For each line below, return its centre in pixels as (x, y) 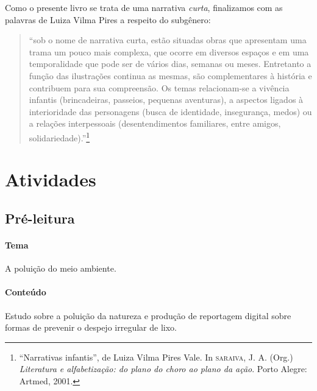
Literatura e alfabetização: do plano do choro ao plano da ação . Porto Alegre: (163, 369)
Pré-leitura (40, 218)
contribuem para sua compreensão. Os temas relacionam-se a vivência (159, 87)
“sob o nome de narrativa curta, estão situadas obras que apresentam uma (168, 40)
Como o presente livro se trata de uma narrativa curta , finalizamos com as (144, 7)
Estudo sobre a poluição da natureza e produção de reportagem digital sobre (148, 315)
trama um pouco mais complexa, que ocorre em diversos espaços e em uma (169, 51)
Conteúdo (26, 292)
